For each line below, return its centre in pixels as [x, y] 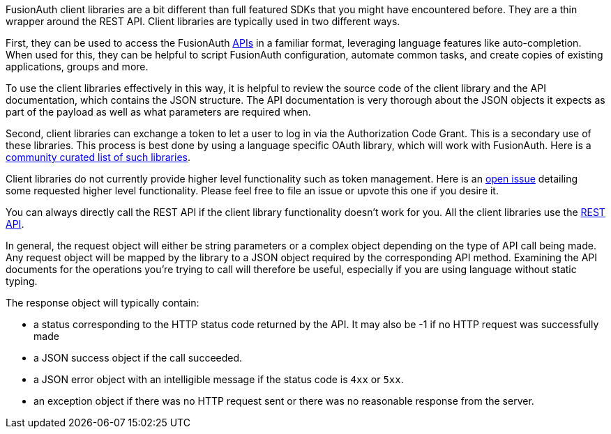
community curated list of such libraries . [98, 157]
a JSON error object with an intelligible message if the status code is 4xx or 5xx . [219, 379]
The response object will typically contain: [103, 303]
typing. [22, 281]
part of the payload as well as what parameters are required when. [158, 112]
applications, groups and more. [77, 67]
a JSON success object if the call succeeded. [138, 358]
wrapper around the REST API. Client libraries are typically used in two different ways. [203, 21]
